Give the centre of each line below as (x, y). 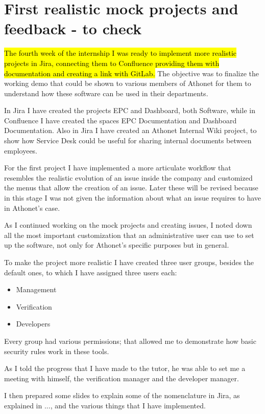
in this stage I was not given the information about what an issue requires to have (133, 198)
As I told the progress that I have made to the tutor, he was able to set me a (125, 368)
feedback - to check (73, 28)
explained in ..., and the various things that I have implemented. (105, 405)
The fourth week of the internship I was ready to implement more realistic (120, 53)
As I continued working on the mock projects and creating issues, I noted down (128, 225)
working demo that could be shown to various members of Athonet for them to (128, 83)
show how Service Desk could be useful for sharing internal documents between (128, 140)
